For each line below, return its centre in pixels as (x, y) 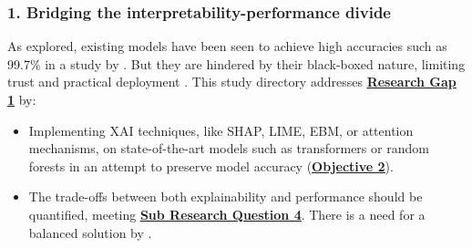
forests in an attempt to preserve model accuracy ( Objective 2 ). (211, 165)
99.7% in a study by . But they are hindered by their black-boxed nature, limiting (236, 63)
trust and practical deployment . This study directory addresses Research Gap (232, 82)
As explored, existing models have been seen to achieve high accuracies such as (227, 46)
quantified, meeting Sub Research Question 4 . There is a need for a (227, 214)
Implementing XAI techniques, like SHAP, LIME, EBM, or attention (221, 130)
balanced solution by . (90, 232)
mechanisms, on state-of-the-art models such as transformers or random (229, 148)
